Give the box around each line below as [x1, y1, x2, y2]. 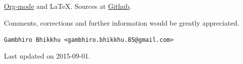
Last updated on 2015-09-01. [4, 50, 90, 61]
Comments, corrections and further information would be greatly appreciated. [4, 17, 240, 28]
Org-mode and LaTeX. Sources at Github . [4, 1, 131, 11]
